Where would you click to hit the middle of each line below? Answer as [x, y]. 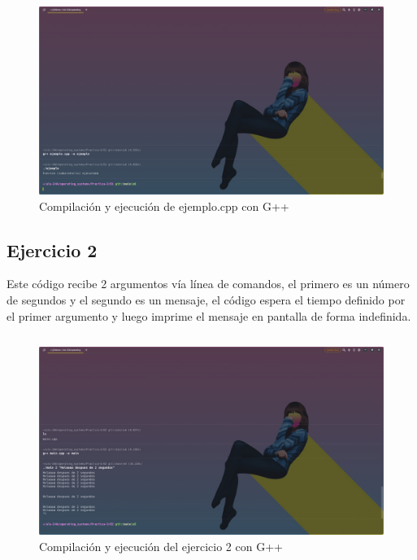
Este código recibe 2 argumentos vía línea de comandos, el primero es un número [208, 284]
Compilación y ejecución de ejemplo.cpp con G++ [164, 206]
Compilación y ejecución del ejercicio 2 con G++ [161, 546]
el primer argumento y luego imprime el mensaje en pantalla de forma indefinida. [209, 315]
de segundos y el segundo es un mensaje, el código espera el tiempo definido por [206, 300]
